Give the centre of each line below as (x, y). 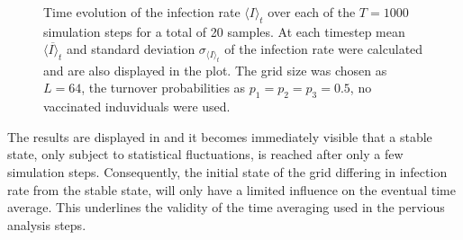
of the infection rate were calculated (324, 49)
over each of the (312, 12)
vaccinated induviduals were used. (137, 107)
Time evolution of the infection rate (142, 12)
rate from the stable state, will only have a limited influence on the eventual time (231, 189)
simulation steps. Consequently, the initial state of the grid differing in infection (227, 171)
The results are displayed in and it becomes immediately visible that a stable (220, 136)
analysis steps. (47, 224)
